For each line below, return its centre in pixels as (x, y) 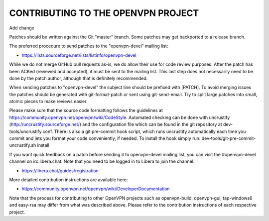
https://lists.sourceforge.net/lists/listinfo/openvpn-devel (79, 55)
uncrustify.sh (23, 145)
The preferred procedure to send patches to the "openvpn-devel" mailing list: (89, 46)
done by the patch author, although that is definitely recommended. (78, 78)
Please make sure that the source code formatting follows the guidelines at (86, 110)
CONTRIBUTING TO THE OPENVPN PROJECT (104, 13)
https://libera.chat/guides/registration (60, 170)
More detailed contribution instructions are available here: (68, 180)
